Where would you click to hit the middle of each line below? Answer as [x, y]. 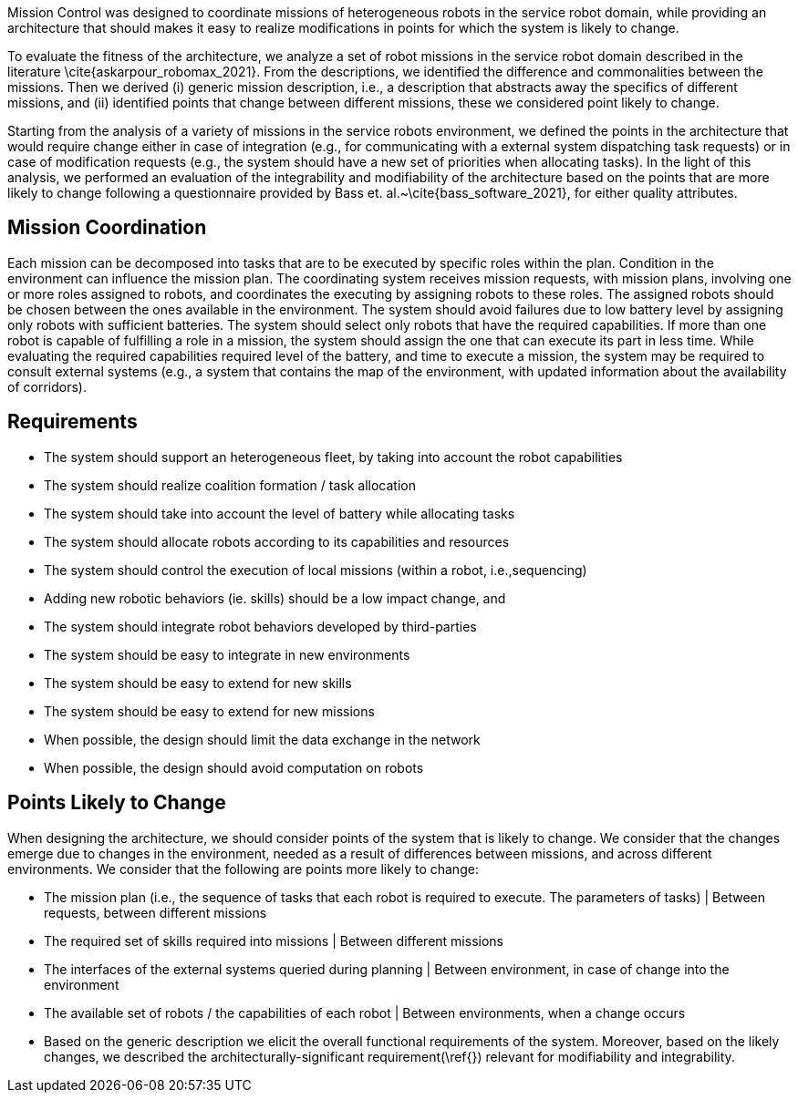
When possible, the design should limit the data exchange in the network [262, 739]
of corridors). [47, 386]
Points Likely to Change [117, 803]
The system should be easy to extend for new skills [198, 683]
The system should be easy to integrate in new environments [227, 654]
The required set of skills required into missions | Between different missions [274, 941]
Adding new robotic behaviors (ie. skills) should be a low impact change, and [275, 598]
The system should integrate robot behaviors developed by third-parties [260, 626]
